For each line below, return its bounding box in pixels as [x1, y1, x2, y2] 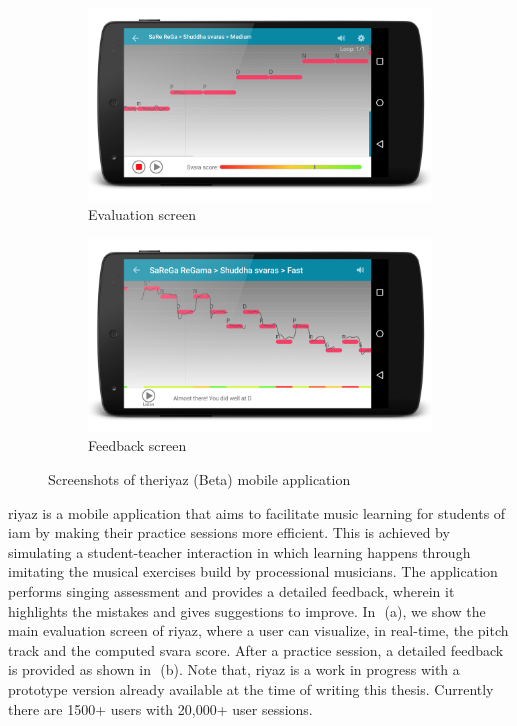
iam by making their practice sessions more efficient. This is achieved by [8, 522, 450, 543]
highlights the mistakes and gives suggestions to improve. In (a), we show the [8, 600, 486, 621]
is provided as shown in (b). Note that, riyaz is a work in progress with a [8, 659, 460, 680]
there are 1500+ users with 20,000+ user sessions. [8, 698, 313, 719]
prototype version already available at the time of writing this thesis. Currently [8, 678, 494, 699]
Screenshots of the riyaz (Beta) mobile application [48, 469, 351, 490]
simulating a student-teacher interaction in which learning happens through [8, 541, 471, 562]
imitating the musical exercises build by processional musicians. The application [8, 561, 498, 582]
